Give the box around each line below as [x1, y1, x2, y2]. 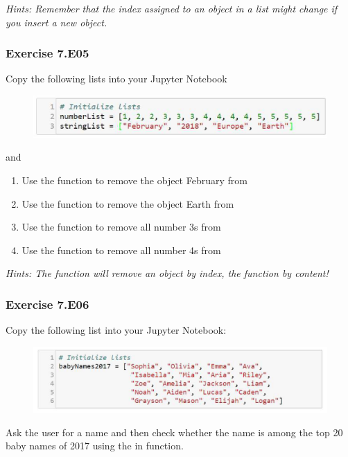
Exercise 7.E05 [6, 44, 89, 62]
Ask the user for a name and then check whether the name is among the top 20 [6, 424, 343, 439]
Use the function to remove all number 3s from [21, 219, 221, 234]
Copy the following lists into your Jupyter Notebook [6, 71, 227, 86]
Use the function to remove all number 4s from [21, 242, 221, 257]
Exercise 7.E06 [6, 295, 89, 312]
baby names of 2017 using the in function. [6, 438, 184, 453]
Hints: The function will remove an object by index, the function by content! [6, 266, 329, 280]
